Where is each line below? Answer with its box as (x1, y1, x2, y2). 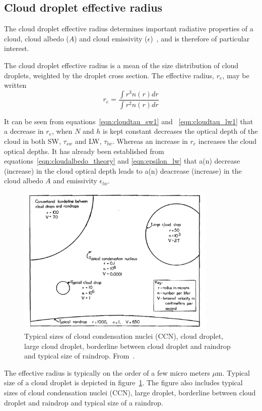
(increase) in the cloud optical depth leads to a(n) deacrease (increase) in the (4, 165, 242, 176)
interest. (4, 43, 29, 54)
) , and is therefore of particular (150, 33, 250, 43)
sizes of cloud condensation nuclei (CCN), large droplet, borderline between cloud (4, 387, 256, 398)
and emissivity (53, 175, 97, 186)
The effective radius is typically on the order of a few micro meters (4, 367, 210, 378)
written (4, 80, 27, 90)
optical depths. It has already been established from (4, 145, 164, 156)
